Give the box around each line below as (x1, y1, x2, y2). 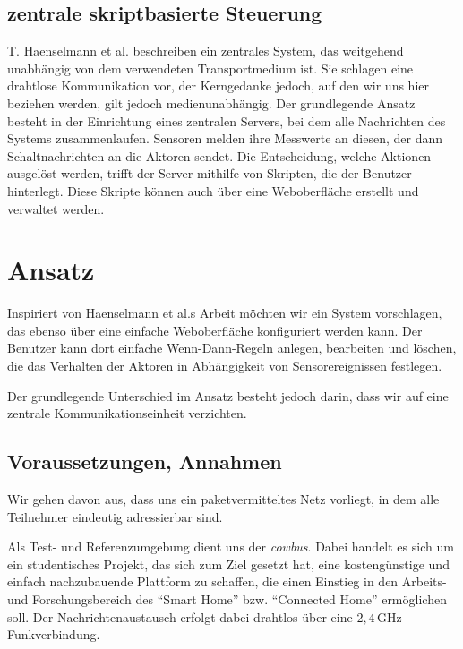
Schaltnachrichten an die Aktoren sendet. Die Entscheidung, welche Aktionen (7, 146, 432, 165)
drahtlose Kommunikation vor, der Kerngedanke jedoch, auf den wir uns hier (7, 76, 429, 95)
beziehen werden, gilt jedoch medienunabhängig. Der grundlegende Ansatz (7, 93, 416, 112)
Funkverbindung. (7, 625, 100, 644)
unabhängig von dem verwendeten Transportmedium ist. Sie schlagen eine (7, 58, 414, 77)
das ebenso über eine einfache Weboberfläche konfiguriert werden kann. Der (7, 320, 423, 339)
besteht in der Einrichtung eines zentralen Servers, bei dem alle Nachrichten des (7, 111, 446, 130)
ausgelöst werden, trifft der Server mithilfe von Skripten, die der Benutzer (7, 164, 412, 183)
